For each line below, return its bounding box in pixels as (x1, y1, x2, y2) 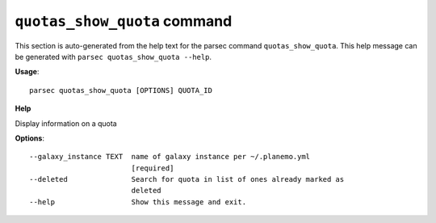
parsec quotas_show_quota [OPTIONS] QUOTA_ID (29, 86, 213, 95)
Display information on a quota (15, 118, 117, 128)
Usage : (15, 67, 40, 77)
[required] (131, 163, 174, 173)
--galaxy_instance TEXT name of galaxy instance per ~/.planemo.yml (29, 152, 311, 162)
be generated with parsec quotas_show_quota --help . (15, 52, 212, 61)
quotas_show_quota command (15, 12, 233, 30)
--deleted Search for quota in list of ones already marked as (29, 175, 345, 184)
